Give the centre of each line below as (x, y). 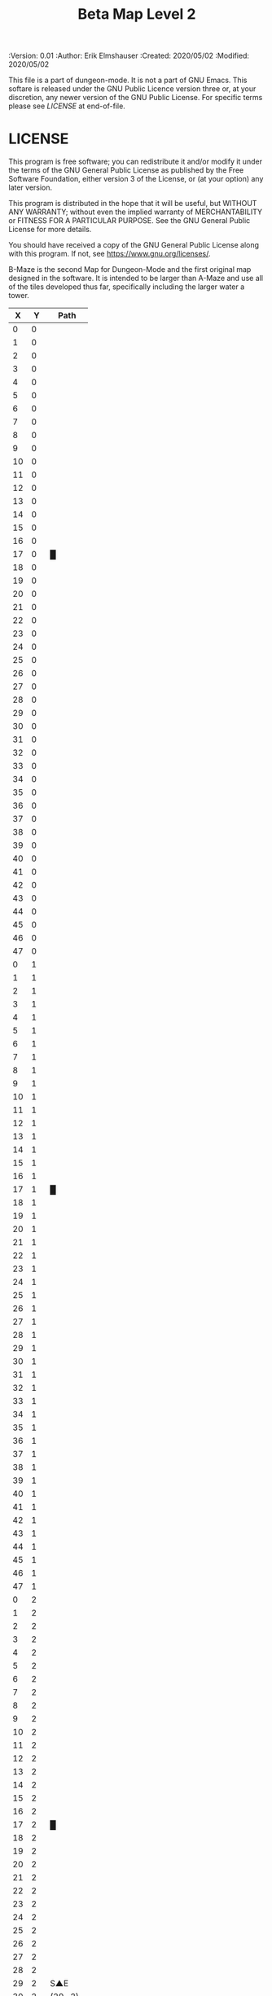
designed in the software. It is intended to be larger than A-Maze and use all (136, 279)
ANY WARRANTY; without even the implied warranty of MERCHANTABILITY (136, 212)
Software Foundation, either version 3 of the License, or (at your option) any (136, 179)
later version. (31, 187)
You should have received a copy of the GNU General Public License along (134, 245)
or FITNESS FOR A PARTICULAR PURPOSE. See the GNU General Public (129, 221)
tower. (19, 296)
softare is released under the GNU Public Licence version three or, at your (132, 89)
